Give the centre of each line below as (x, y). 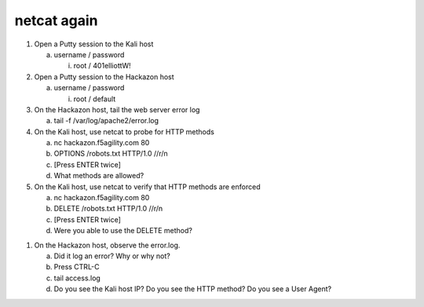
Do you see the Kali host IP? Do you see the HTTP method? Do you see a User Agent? (193, 289)
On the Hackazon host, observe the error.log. (107, 245)
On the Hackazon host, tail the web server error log (117, 109)
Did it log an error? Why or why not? (112, 256)
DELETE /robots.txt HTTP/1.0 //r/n (108, 209)
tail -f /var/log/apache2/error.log (106, 121)
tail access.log (77, 278)
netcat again (56, 20)
